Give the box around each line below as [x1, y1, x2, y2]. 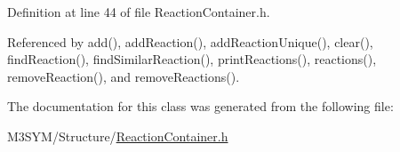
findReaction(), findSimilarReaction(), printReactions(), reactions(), [7, 50, 377, 68]
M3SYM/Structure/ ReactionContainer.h [7, 126, 228, 145]
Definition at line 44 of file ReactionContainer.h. [7, 3, 270, 20]
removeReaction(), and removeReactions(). [7, 67, 240, 85]
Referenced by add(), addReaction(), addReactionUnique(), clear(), [7, 32, 373, 51]
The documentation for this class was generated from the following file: [7, 97, 394, 116]
